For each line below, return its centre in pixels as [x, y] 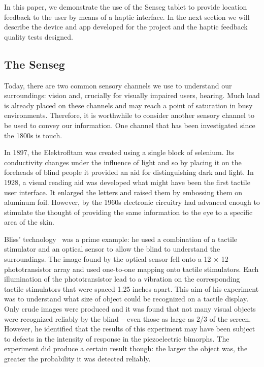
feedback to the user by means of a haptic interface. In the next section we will [127, 17]
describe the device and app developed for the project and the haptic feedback [126, 27]
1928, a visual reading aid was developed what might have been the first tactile [127, 182]
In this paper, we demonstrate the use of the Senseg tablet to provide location [126, 7]
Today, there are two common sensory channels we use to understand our [118, 85]
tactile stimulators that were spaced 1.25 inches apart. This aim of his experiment [131, 288]
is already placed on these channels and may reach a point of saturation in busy [128, 105]
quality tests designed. [39, 36]
